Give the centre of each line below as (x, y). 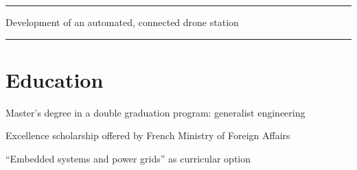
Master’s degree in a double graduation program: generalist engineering (156, 112)
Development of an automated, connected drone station (122, 22)
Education (55, 79)
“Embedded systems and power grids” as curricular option (128, 158)
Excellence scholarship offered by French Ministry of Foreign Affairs (148, 135)
